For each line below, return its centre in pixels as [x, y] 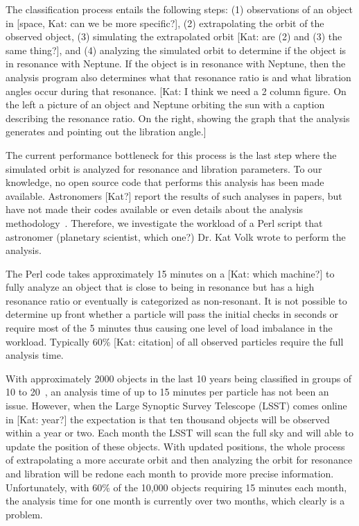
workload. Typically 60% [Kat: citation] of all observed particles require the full [175, 341]
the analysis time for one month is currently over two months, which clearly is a [175, 501]
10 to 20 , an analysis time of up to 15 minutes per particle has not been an [167, 392]
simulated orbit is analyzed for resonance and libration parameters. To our [164, 168]
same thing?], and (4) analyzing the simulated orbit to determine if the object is [176, 50]
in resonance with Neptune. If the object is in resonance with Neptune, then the [176, 63]
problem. [24, 514]
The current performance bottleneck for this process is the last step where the [171, 154]
